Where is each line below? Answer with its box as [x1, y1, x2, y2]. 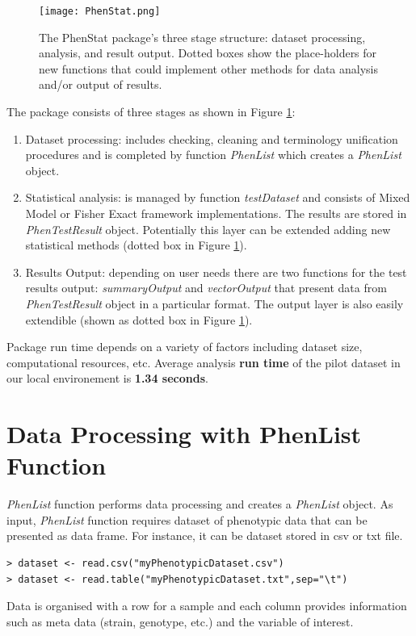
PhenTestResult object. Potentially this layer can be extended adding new [25, 220, 391, 237]
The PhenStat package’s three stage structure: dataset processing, [39, 28, 366, 45]
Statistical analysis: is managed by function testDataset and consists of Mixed [25, 189, 410, 206]
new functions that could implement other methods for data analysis [39, 60, 379, 77]
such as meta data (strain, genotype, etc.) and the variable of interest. [6, 613, 354, 630]
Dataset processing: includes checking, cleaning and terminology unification [25, 130, 398, 147]
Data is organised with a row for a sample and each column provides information [6, 597, 407, 614]
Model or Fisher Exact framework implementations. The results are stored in [25, 205, 407, 221]
